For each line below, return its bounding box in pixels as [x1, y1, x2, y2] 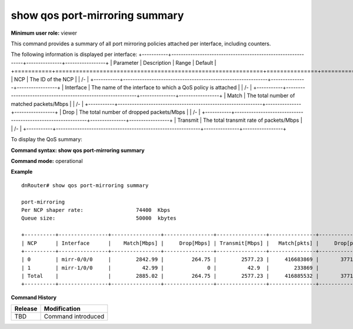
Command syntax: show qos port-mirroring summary [11, 147, 145, 154]
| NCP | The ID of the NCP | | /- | [11, 75, 89, 82]
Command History [11, 294, 57, 301]
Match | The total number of [227, 92, 295, 99]
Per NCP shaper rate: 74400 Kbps [21, 207, 171, 213]
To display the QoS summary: [11, 136, 82, 143]
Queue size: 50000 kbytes [21, 215, 176, 222]
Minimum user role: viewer [11, 29, 78, 36]
